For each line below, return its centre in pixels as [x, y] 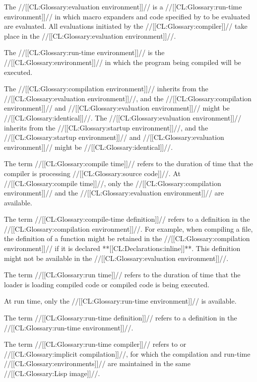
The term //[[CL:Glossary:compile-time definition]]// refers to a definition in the [127, 219]
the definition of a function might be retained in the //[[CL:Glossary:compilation [127, 238]
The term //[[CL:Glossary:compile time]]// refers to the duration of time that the [128, 163]
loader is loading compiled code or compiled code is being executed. [107, 284]
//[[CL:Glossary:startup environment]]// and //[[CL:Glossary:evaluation [114, 137]
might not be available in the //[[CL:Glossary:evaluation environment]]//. [116, 258]
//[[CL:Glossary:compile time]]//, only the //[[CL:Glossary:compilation [113, 183]
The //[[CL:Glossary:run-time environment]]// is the [84, 52]
